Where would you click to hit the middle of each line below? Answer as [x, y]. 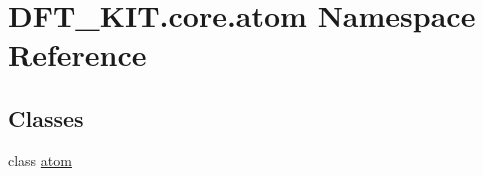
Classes [46, 117]
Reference [77, 54]
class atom [40, 159]
